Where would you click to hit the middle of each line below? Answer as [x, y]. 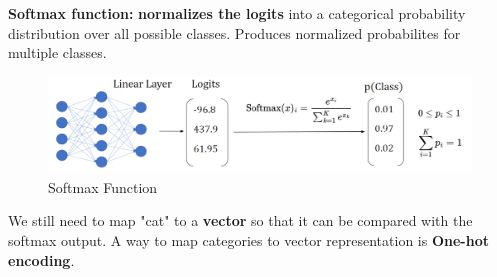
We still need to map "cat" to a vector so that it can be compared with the [240, 220]
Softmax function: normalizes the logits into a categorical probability [237, 13]
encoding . [41, 259]
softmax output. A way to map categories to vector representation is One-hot [248, 240]
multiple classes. [57, 52]
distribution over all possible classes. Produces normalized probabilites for [234, 32]
